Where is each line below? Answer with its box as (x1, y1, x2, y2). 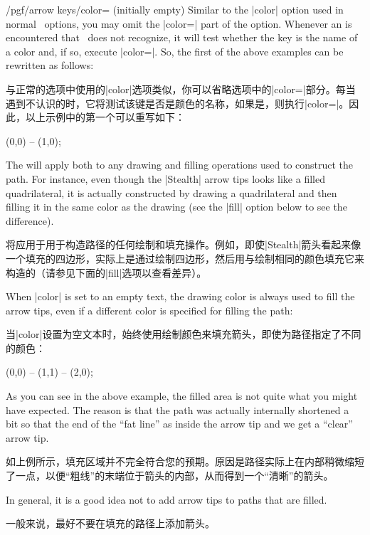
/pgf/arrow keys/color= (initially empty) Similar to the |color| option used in (6, 2, 344, 16)
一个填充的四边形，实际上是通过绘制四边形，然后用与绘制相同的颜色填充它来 (6, 250, 364, 265)
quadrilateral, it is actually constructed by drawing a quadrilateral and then (6, 185, 337, 200)
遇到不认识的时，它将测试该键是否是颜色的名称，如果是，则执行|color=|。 (6, 95, 349, 110)
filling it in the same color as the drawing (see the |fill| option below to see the (6, 199, 347, 214)
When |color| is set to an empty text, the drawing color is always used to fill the (6, 289, 355, 304)
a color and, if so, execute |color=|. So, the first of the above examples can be (6, 43, 344, 58)
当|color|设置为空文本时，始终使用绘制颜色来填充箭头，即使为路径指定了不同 (6, 327, 361, 341)
